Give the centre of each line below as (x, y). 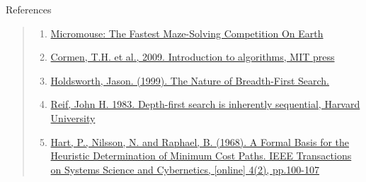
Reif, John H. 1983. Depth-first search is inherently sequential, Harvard (205, 104)
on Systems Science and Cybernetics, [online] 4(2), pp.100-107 (185, 169)
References (29, 9)
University (73, 117)
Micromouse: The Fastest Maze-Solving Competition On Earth (187, 33)
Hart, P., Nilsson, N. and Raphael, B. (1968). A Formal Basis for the (200, 141)
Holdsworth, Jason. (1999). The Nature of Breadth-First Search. (190, 80)
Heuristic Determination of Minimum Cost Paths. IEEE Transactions (201, 156)
